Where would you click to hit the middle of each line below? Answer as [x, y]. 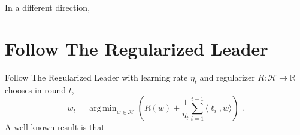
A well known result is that [55, 127]
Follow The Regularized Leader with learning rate [96, 77]
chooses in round [36, 89]
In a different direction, [48, 7]
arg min [103, 108]
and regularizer [227, 77]
